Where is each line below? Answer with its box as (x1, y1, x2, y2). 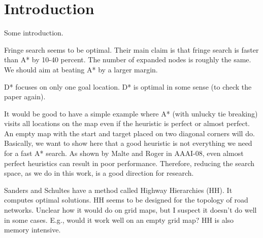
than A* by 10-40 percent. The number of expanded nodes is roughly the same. (4, 54, 251, 65)
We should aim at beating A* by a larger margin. (4, 64, 158, 74)
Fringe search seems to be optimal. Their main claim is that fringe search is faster (4, 44, 259, 55)
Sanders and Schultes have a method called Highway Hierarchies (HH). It (4, 184, 233, 195)
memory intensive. (4, 224, 61, 235)
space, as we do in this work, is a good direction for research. (4, 168, 194, 178)
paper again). (4, 91, 46, 102)
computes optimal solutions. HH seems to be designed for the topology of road (4, 194, 248, 205)
